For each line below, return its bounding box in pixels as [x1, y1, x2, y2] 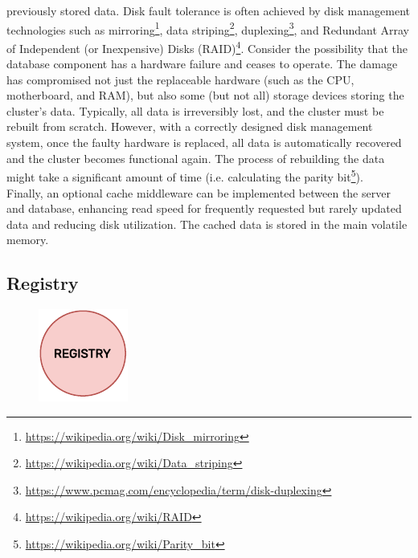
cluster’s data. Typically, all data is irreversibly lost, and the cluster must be [6, 102, 384, 119]
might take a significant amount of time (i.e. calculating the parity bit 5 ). [6, 166, 363, 185]
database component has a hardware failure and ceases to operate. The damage [6, 55, 398, 72]
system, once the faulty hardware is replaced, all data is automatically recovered [6, 134, 402, 151]
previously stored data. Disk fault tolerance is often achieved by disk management [6, 2, 410, 18]
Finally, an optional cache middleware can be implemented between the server [6, 184, 391, 201]
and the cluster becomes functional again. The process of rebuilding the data [6, 149, 385, 166]
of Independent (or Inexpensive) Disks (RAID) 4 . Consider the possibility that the [6, 37, 408, 56]
